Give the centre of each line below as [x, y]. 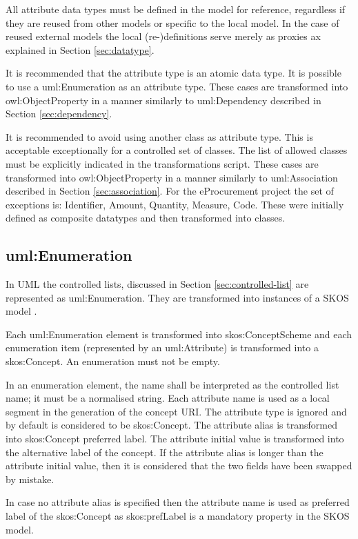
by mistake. [30, 479]
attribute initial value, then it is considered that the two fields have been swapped [179, 465]
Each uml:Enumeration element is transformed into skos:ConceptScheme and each [179, 334]
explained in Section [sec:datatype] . [80, 49]
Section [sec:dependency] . [59, 114]
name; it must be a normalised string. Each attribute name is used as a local [168, 398]
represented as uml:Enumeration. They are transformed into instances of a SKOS [177, 297]
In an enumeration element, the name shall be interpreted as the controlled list [172, 384]
